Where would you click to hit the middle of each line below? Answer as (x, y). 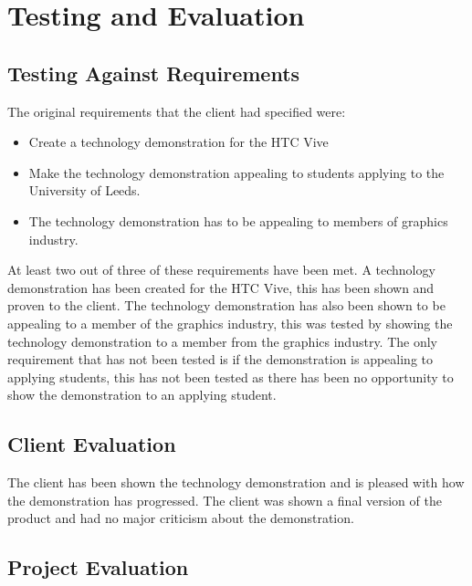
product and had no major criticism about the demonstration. (181, 518)
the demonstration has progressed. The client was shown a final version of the (225, 500)
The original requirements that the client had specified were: (177, 111)
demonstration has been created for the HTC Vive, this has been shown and (221, 287)
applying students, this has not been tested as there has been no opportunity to (231, 377)
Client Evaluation (92, 444)
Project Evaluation (98, 567)
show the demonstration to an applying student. (142, 395)
